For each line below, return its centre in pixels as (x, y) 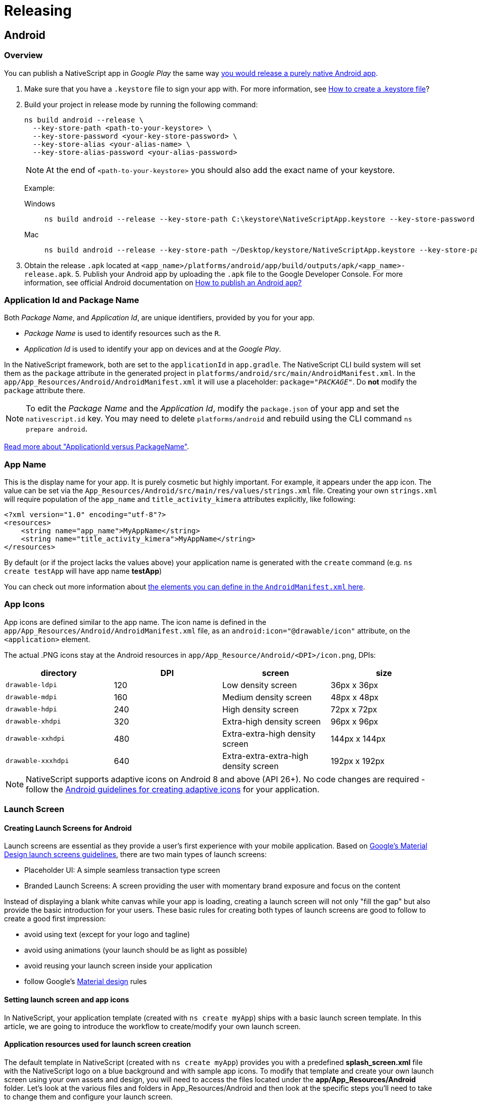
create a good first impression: (55, 919)
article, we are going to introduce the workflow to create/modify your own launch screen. (153, 1026)
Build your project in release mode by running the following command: (141, 104)
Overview (23, 55)
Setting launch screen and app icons (67, 1000)
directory (59, 673)
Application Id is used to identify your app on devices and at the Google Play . (153, 349)
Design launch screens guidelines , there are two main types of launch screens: (135, 855)
